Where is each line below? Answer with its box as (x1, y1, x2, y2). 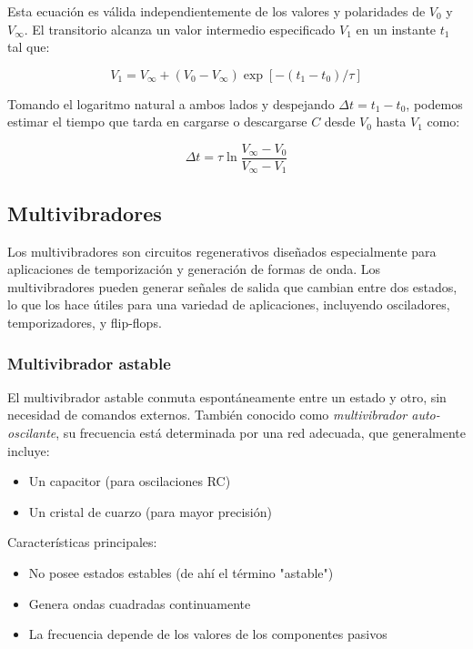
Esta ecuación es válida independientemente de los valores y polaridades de (7, 2, 426, 20)
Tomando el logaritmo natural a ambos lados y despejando (7, 94, 335, 113)
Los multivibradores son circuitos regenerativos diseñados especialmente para (7, 241, 437, 260)
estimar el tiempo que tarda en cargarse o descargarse (7, 112, 307, 131)
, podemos (406, 94, 463, 113)
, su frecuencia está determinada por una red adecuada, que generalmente (55, 423, 466, 442)
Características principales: (7, 532, 157, 552)
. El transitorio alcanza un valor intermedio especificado (24, 19, 336, 38)
